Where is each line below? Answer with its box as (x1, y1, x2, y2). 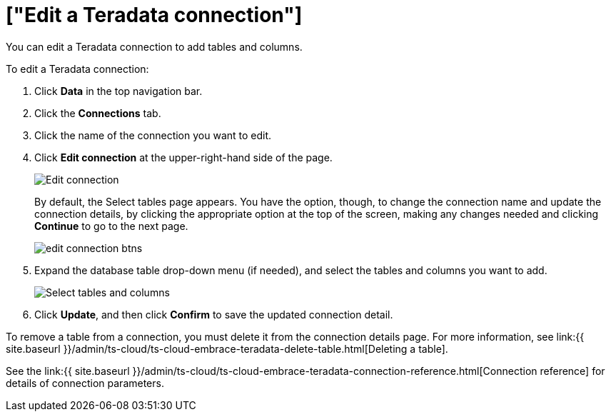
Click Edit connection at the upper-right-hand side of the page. (34, 151, 333, 164)
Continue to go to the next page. (34, 219, 188, 232)
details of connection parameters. (6, 376, 164, 389)
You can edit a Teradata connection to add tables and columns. (6, 40, 303, 53)
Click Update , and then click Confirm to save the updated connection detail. (34, 308, 393, 321)
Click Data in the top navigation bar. (34, 84, 203, 97)
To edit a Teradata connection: (6, 62, 149, 75)
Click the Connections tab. (34, 106, 161, 119)
